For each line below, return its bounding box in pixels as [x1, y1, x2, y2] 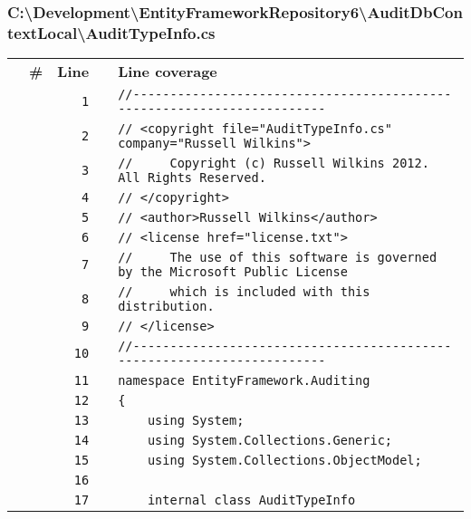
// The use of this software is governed [118, 250, 437, 265]
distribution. [118, 299, 215, 314]
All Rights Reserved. [118, 170, 266, 186]
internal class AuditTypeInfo [147, 493, 356, 508]
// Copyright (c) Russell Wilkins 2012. [118, 156, 429, 171]
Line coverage [118, 61, 217, 82]
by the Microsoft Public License [118, 264, 348, 280]
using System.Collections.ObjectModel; [147, 453, 422, 468]
